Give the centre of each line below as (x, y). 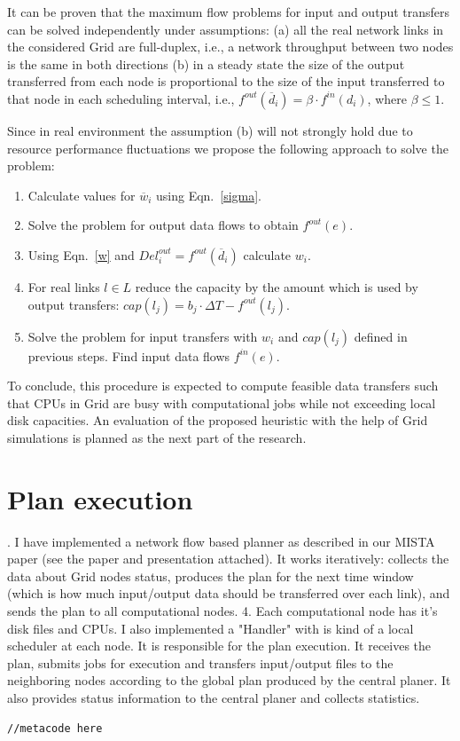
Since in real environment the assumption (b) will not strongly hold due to (210, 130)
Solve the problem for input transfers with (143, 336)
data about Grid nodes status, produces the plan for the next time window (211, 575)
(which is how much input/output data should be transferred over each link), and (229, 593)
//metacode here (55, 728)
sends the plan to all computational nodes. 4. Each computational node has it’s (222, 611)
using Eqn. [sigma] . (208, 195)
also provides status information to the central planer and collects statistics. (214, 697)
